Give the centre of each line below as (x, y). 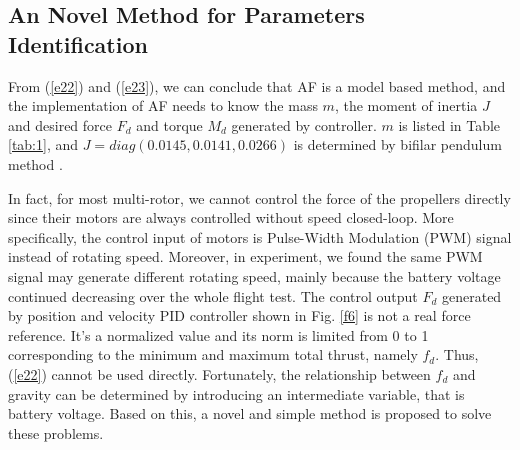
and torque (169, 124)
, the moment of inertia (406, 105)
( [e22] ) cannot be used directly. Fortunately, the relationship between (219, 373)
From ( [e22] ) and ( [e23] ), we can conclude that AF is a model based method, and (257, 85)
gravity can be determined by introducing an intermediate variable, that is (236, 393)
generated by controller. (304, 124)
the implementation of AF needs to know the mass (163, 105)
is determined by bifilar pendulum (397, 144)
